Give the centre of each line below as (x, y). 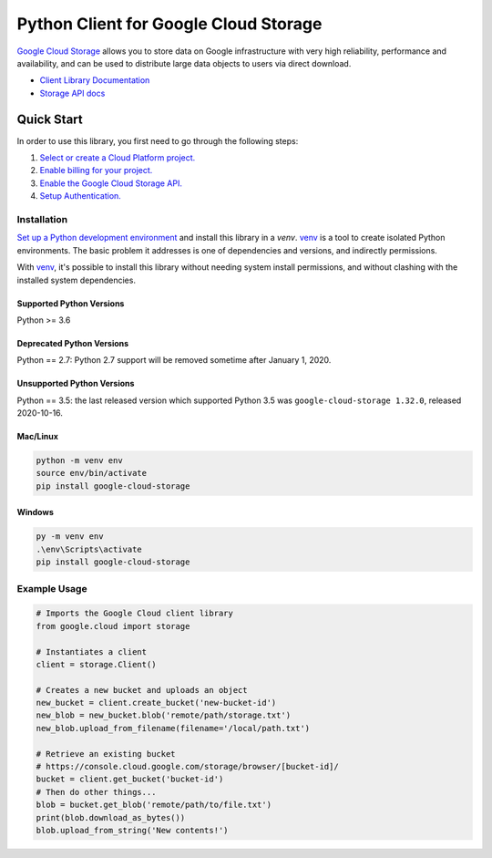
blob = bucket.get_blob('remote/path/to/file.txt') (154, 805)
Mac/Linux (38, 437)
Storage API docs (72, 93)
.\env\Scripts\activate (89, 549)
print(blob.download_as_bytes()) (111, 817)
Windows (35, 512)
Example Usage (52, 588)
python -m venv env (79, 461)
